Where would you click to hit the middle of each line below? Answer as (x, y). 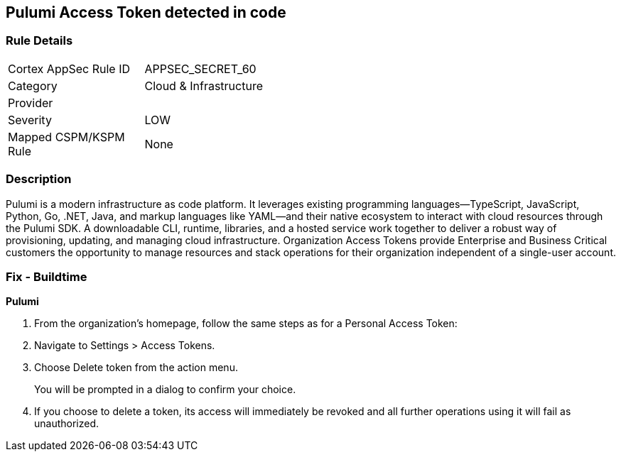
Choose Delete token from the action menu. (136, 368)
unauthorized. (67, 424)
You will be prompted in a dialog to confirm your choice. (165, 390)
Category (33, 86)
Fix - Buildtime (47, 276)
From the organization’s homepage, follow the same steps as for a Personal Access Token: (246, 324)
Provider (31, 103)
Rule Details (39, 41)
